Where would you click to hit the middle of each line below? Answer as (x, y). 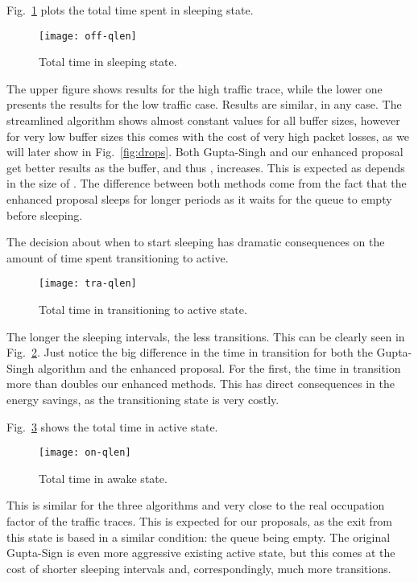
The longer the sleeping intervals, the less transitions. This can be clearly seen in (206, 336)
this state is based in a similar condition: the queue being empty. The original (199, 537)
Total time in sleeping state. (108, 62)
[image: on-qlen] (85, 453)
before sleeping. (45, 215)
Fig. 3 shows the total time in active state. (112, 426)
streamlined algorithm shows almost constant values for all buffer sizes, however (203, 120)
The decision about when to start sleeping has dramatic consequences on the (196, 242)
